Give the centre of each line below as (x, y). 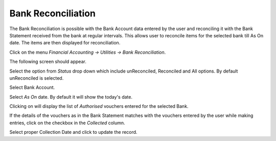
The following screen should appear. (48, 62)
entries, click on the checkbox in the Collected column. (67, 123)
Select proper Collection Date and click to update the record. (73, 132)
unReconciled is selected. (37, 78)
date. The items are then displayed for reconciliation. (65, 43)
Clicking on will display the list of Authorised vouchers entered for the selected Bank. (99, 106)
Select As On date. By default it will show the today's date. (71, 97)
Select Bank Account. (32, 87)
